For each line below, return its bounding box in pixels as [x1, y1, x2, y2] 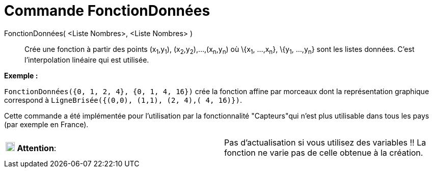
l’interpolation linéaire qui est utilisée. [24, 55, 149, 64]
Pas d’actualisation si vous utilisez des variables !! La [224, 137, 426, 148]
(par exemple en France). [4, 120, 89, 129]
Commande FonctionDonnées [4, 2, 210, 19]
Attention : [17, 142, 57, 153]
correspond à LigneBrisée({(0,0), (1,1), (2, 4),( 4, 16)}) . [4, 95, 242, 104]
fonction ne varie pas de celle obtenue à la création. [224, 147, 423, 158]
